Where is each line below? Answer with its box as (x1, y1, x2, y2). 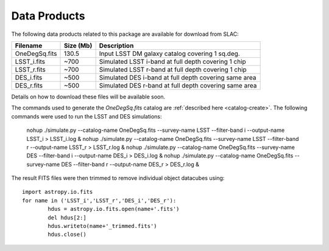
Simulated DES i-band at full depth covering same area (99, 73, 256, 81)
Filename (15, 41, 43, 50)
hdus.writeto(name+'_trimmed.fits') (48, 222, 158, 230)
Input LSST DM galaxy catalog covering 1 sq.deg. (99, 49, 240, 58)
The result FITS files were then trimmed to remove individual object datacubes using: (11, 174, 225, 182)
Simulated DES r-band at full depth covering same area (99, 81, 257, 89)
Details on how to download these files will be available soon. (11, 93, 166, 100)
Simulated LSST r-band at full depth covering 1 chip (99, 65, 247, 74)
